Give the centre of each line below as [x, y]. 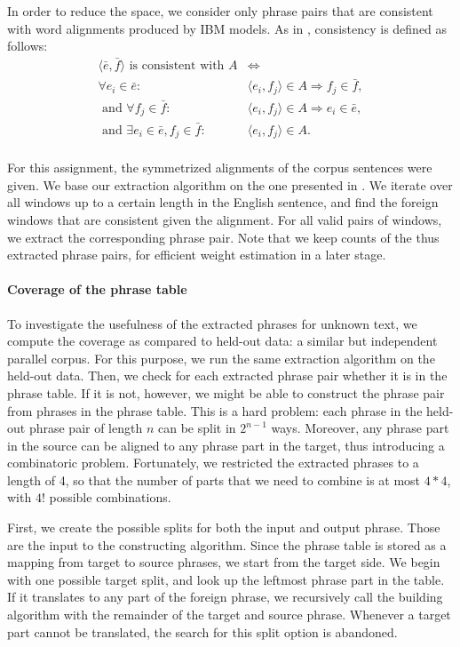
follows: [28, 46]
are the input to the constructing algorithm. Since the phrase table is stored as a [227, 544]
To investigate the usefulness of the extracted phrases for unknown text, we [212, 323]
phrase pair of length [86, 428]
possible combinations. [110, 497]
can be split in [197, 428]
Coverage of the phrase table [97, 289]
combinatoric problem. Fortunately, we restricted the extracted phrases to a [213, 463]
